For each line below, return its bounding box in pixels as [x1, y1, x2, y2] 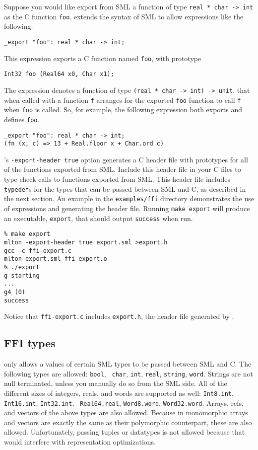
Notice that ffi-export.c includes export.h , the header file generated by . [4, 311, 234, 321]
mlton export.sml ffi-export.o [4, 255, 107, 263]
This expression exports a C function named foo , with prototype [4, 53, 201, 63]
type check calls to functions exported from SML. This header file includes [4, 174, 231, 184]
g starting [4, 272, 40, 279]
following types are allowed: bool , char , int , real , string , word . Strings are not [4, 368, 253, 378]
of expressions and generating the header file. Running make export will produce [4, 203, 250, 213]
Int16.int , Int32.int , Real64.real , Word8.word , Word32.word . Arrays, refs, [4, 397, 244, 408]
